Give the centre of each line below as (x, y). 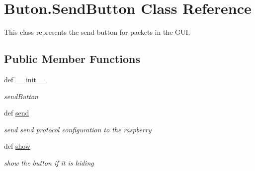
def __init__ (25, 79)
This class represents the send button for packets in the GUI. (97, 32)
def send (17, 113)
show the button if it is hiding (49, 162)
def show (17, 146)
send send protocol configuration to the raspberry (78, 129)
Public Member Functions (72, 59)
